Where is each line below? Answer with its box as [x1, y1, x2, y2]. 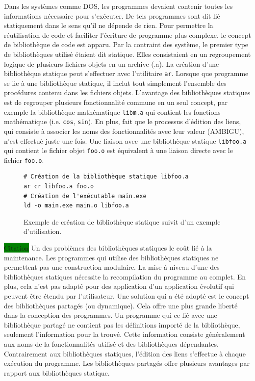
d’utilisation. [24, 226, 62, 236]
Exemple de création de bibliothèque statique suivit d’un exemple [24, 216, 221, 227]
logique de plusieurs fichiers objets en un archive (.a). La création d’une [4, 58, 219, 69]
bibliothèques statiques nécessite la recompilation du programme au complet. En [4, 271, 246, 281]
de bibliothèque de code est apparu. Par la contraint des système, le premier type [4, 39, 249, 50]
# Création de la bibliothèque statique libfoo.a [24, 173, 189, 180]
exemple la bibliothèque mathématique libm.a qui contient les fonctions [4, 106, 221, 117]
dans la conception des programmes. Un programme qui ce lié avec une [4, 310, 217, 320]
